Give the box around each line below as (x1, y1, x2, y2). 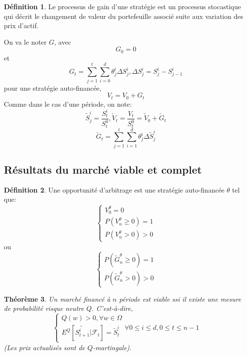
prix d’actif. (4, 20, 39, 31)
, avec (54, 36, 71, 47)
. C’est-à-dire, (92, 303, 133, 313)
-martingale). (93, 342, 132, 352)
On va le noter (4, 36, 47, 47)
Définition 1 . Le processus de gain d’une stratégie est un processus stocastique (4, 1, 241, 11)
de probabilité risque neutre (4, 303, 84, 313)
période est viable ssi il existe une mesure (119, 293, 241, 304)
